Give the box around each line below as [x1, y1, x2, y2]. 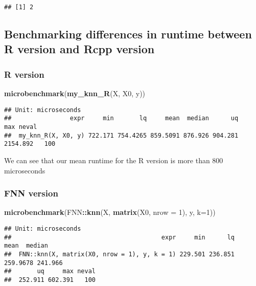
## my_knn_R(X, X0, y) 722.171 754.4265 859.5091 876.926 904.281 [4, 131, 239, 139]
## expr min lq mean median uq [4, 115, 239, 122]
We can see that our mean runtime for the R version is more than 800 [4, 155, 223, 165]
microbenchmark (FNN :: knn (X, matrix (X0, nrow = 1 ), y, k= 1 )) [4, 207, 216, 217]
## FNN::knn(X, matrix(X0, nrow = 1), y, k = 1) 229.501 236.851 [4, 250, 235, 258]
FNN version [4, 187, 58, 200]
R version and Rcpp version [4, 41, 155, 57]
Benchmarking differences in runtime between [4, 26, 252, 42]
